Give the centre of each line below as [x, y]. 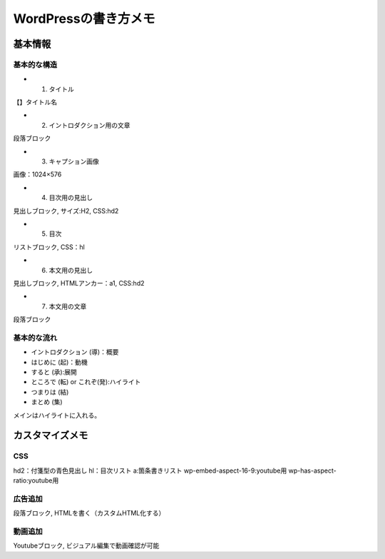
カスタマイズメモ [51, 435]
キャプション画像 [74, 161]
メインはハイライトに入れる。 [57, 415]
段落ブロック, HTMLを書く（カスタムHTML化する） [89, 513]
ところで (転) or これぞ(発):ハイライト [86, 382]
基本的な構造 [35, 64]
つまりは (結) [50, 392]
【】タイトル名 [35, 102]
